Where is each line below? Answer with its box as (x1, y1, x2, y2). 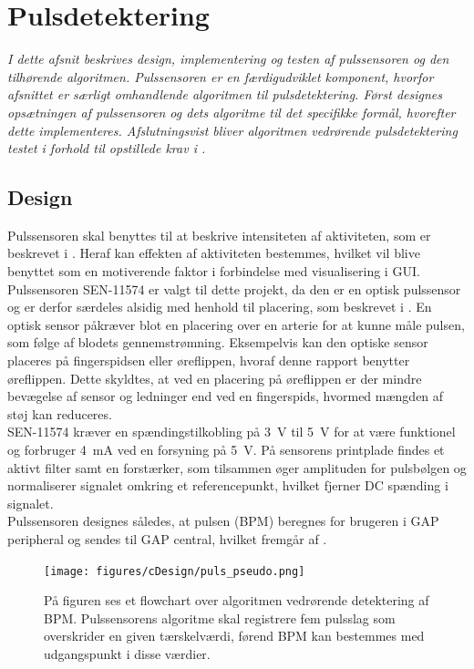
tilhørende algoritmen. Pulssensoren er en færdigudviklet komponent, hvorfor (7, 67, 434, 86)
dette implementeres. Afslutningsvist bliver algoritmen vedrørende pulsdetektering (7, 120, 458, 139)
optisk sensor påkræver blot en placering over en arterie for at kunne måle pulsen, (7, 314, 465, 334)
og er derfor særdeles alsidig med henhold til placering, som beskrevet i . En (7, 297, 432, 316)
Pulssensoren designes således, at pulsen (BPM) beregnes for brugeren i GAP (7, 511, 439, 530)
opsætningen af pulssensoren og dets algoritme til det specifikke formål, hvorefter (7, 102, 456, 121)
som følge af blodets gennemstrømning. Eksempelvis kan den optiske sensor (7, 333, 428, 352)
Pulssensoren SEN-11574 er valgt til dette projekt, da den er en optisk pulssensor (7, 279, 461, 298)
